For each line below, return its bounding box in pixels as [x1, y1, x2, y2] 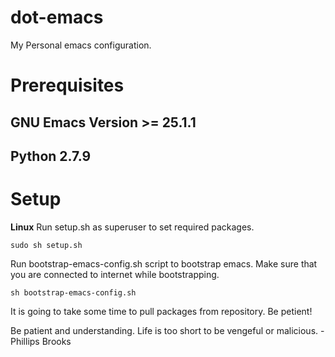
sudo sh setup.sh [10, 240, 83, 250]
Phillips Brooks [10, 335, 72, 347]
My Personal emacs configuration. [10, 39, 152, 51]
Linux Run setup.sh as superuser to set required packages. [10, 221, 255, 233]
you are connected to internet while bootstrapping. [10, 268, 220, 280]
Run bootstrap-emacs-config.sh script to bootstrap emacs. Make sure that [10, 257, 318, 270]
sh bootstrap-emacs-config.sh [10, 287, 137, 298]
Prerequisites [10, 74, 125, 97]
